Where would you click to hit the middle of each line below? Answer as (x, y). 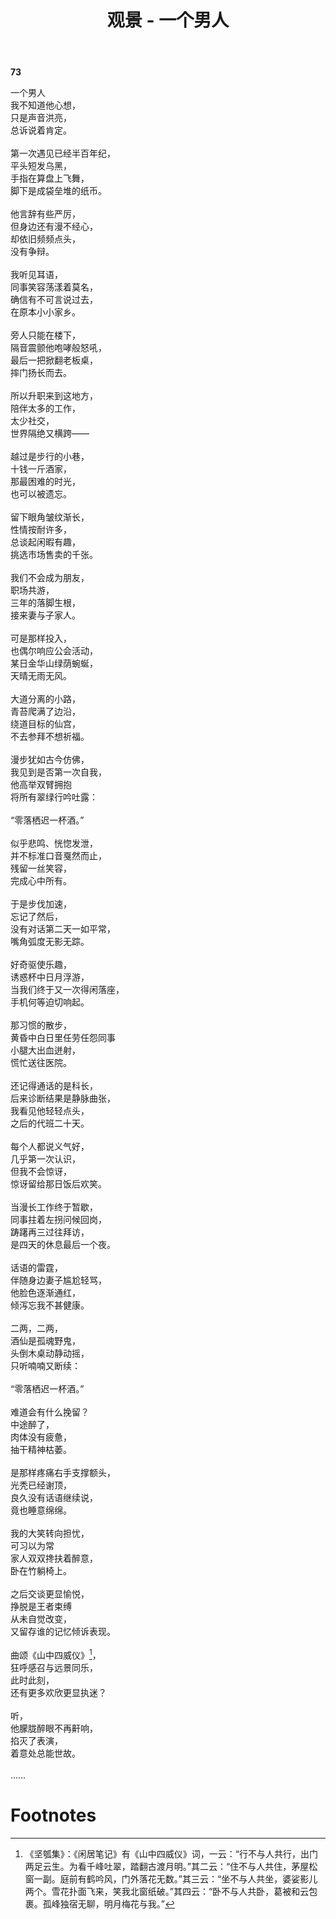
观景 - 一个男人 (168, 20)
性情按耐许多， (41, 530)
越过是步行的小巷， (50, 457)
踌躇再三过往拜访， (50, 1232)
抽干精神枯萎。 (41, 1450)
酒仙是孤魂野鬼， (45, 1341)
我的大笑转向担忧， (50, 1533)
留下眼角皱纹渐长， (50, 517)
